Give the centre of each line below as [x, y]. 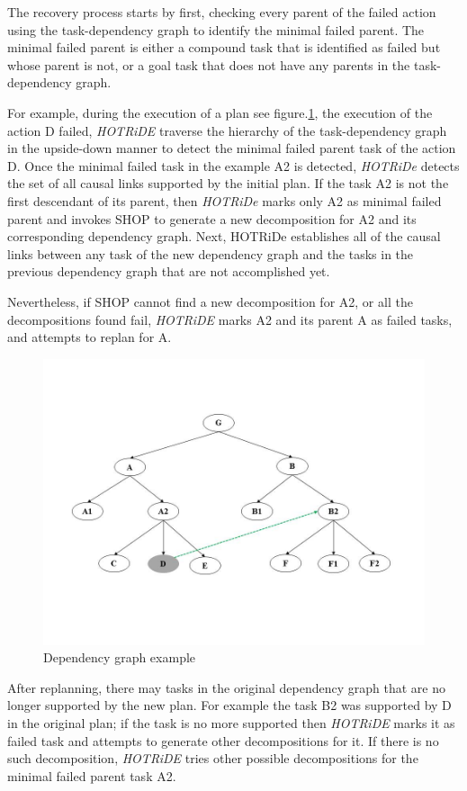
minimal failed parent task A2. [92, 775]
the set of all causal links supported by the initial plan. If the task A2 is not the [228, 183]
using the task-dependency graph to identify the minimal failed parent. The [216, 29]
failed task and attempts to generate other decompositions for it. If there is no [223, 740]
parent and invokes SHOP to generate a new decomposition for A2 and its [212, 218]
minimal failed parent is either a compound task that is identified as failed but [224, 47]
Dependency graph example [120, 657]
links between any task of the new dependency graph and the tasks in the [211, 253]
